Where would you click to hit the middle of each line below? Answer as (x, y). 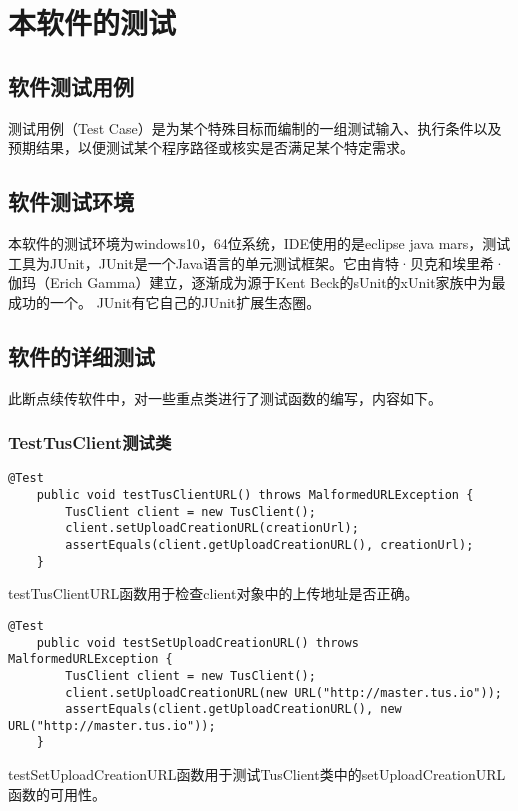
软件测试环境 (71, 201)
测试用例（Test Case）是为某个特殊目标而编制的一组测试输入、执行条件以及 (255, 127)
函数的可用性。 (57, 793)
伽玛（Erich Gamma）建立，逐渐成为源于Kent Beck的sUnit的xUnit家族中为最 (257, 282)
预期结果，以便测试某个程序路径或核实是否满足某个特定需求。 (211, 147)
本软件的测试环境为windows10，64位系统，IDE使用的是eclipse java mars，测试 (259, 242)
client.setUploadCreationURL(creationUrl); (212, 528)
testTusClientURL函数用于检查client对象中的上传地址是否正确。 (213, 593)
